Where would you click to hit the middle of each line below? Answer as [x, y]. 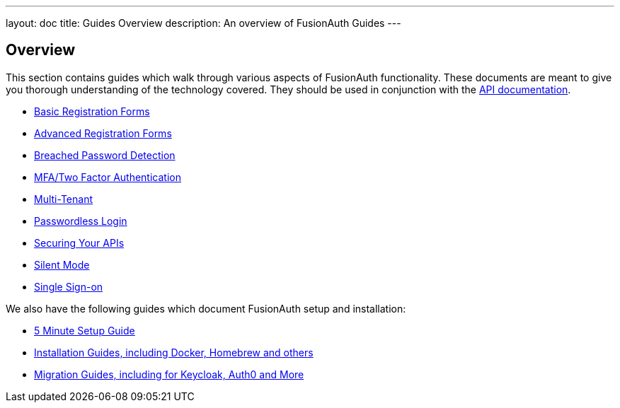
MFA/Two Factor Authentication [108, 177]
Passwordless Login [81, 221]
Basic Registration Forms [92, 111]
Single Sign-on [69, 286]
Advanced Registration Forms [103, 133]
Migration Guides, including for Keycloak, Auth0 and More [169, 374]
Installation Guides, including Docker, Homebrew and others [174, 352]
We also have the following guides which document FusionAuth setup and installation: [206, 308]
